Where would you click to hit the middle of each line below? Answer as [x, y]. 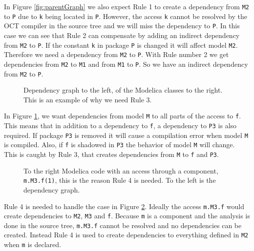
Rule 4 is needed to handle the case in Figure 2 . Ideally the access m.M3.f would [124, 206]
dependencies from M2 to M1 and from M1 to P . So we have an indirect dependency [126, 64]
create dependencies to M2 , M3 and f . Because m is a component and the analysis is [127, 216]
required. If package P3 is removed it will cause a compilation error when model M [126, 135]
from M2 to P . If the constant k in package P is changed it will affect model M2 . [121, 45]
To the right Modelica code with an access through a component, [121, 170]
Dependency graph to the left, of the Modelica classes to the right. [123, 90]
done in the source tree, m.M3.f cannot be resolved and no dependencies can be [123, 225]
